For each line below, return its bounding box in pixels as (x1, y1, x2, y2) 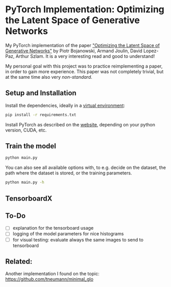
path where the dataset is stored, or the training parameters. (5, 170, 132, 176)
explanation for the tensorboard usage (12, 225, 94, 231)
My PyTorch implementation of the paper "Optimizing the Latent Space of (5, 42, 160, 48)
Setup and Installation (5, 89, 77, 98)
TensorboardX (5, 194, 53, 203)
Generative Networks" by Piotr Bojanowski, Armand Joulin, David (5, 48, 143, 54)
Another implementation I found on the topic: (5, 271, 100, 277)
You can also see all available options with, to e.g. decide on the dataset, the (5, 165, 166, 171)
